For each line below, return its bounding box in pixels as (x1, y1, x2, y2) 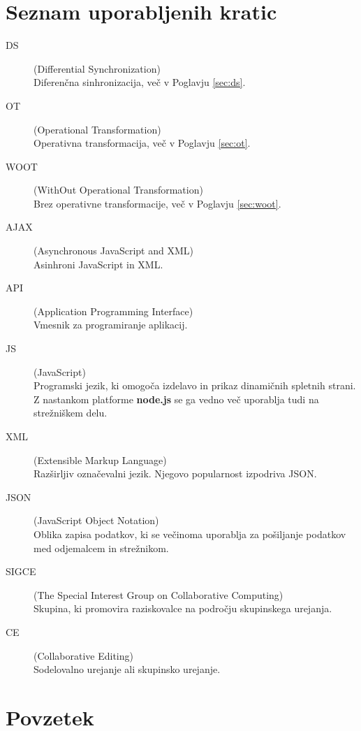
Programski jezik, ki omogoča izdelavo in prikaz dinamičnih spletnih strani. (34, 378, 356, 393)
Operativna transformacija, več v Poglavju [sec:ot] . (34, 136, 251, 150)
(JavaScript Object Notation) (34, 513, 159, 528)
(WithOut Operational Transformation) (34, 182, 203, 197)
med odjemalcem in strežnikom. (34, 540, 169, 555)
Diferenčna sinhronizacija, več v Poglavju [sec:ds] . (34, 75, 246, 89)
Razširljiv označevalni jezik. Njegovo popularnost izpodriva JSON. (34, 466, 317, 481)
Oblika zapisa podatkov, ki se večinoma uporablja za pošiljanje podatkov (34, 526, 346, 541)
